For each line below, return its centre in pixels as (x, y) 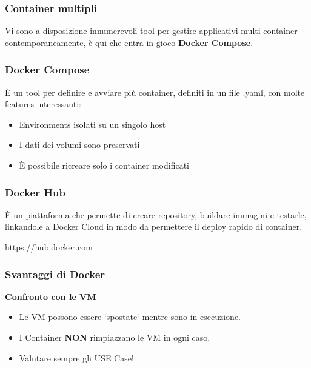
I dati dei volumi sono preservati (79, 145)
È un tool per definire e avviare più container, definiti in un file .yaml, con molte (155, 92)
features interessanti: (43, 104)
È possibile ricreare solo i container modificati (104, 165)
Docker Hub (35, 192)
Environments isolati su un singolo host (92, 124)
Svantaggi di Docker (55, 274)
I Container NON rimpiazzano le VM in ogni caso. (115, 337)
